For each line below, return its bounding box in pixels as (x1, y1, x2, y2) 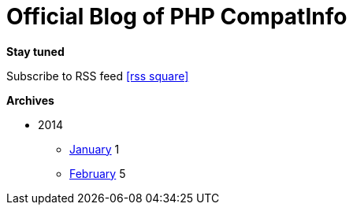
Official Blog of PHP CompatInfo (6, 3, 347, 30)
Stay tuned (6, 44, 65, 58)
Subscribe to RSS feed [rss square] (6, 68, 189, 83)
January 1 (69, 142, 120, 156)
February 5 (69, 166, 126, 180)
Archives (6, 93, 54, 107)
